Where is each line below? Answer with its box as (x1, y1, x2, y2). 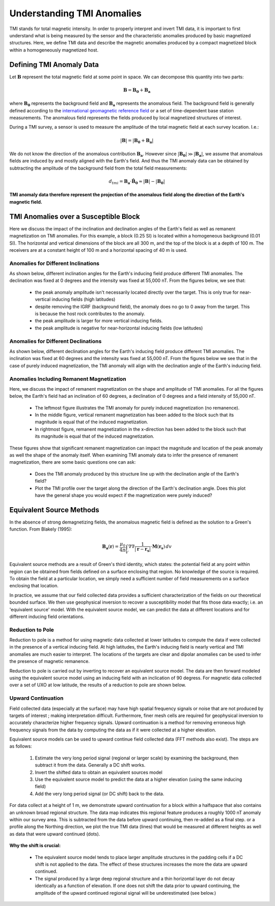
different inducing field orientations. (9, 613, 85, 619)
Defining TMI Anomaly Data (9, 60, 99, 69)
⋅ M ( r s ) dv (150, 544, 172, 551)
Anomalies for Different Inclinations (9, 259, 100, 267)
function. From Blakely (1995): (9, 526, 72, 532)
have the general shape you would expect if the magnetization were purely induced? (35, 492, 212, 498)
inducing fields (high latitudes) (51, 296, 116, 302)
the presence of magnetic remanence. (9, 658, 90, 664)
